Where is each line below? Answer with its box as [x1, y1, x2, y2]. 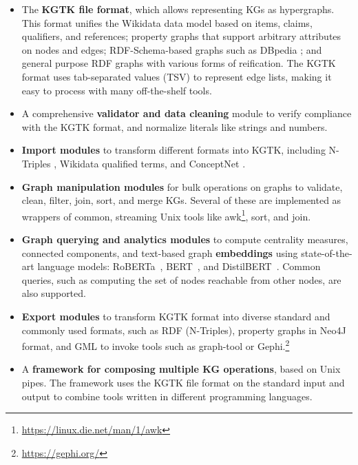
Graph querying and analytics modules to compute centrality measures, [21, 231, 348, 246]
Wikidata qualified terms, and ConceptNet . [59, 156, 246, 170]
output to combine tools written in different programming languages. [21, 389, 313, 403]
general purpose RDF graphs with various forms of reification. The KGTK [21, 56, 336, 70]
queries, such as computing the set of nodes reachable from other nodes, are [21, 272, 341, 287]
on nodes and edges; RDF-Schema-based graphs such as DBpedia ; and [21, 42, 322, 56]
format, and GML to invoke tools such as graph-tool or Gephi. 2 [21, 337, 290, 353]
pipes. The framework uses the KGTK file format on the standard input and [21, 375, 345, 389]
